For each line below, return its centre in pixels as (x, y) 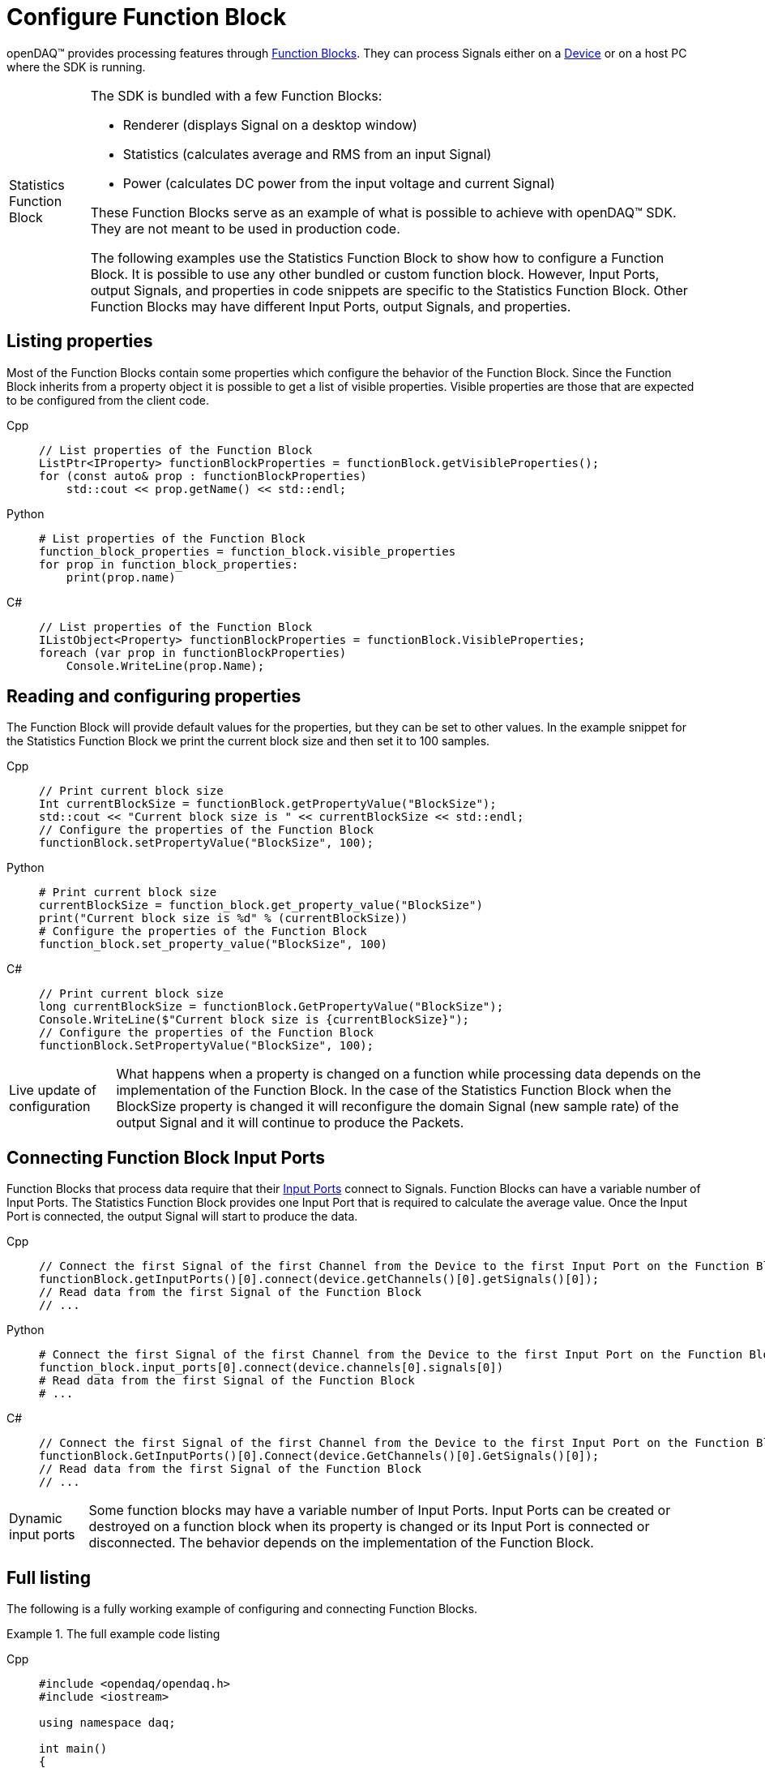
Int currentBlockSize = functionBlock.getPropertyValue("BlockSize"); (268, 804)
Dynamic (36, 1519)
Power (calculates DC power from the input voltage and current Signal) (339, 183)
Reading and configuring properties (154, 697)
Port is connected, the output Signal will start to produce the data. (182, 1217)
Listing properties (80, 341)
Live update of (53, 1090)
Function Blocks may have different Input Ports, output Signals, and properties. (331, 306)
